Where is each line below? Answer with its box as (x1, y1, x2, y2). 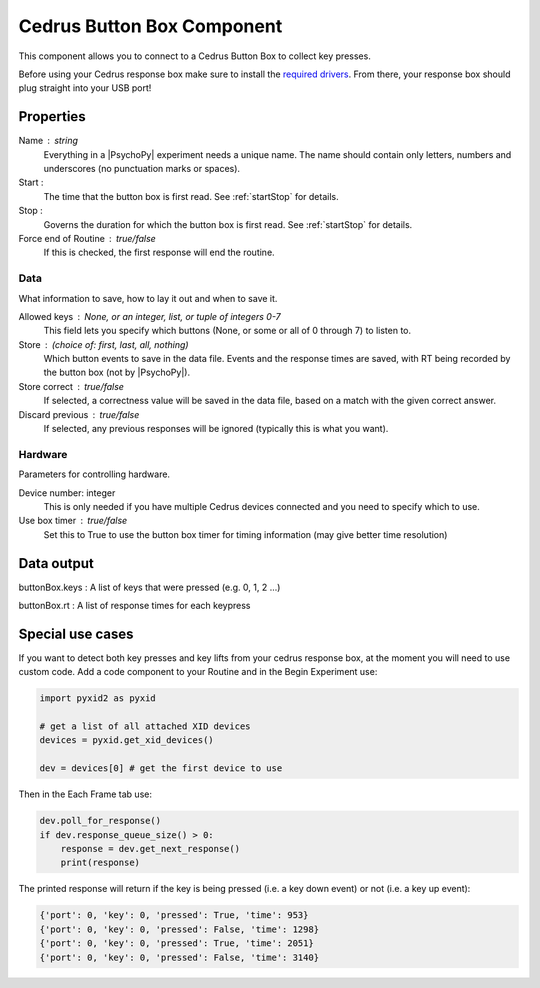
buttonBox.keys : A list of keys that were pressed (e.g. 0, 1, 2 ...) (18, 581, 281, 593)
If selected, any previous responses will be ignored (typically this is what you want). (43, 423, 389, 435)
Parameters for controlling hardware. (18, 468, 170, 480)
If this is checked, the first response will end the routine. (43, 246, 275, 259)
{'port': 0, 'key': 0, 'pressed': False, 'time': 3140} (39, 951, 320, 963)
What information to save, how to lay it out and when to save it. (18, 292, 278, 304)
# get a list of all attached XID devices (39, 721, 251, 732)
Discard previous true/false (18, 408, 140, 420)
